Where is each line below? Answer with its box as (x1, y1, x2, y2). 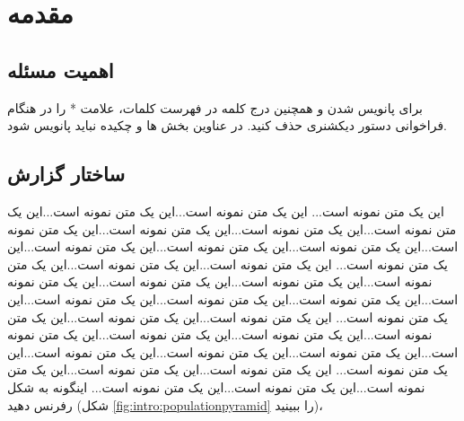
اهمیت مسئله (7, 56, 114, 83)
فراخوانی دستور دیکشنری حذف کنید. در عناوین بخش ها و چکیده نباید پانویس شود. (7, 116, 447, 135)
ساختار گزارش (7, 160, 126, 188)
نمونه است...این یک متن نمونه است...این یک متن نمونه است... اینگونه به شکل (7, 377, 425, 396)
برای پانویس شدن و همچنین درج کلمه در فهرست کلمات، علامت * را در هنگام (7, 98, 424, 117)
